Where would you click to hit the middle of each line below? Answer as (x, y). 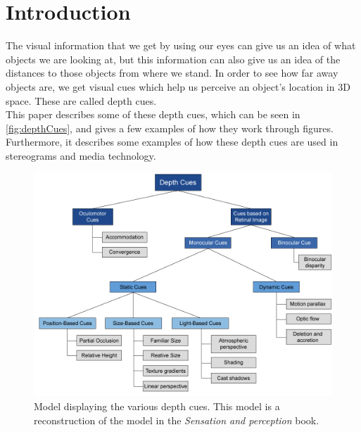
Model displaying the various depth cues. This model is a (157, 406)
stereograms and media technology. (81, 155)
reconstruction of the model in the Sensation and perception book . (177, 420)
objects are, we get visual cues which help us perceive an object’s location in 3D (178, 86)
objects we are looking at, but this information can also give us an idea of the (173, 59)
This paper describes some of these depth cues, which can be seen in (153, 114)
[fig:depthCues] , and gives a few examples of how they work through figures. (170, 128)
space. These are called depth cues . (81, 100)
